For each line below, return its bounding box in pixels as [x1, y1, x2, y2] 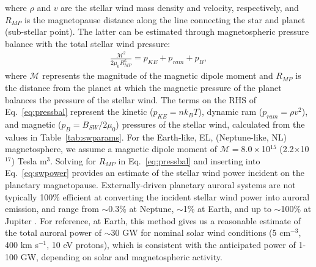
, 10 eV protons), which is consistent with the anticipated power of [46, 238, 296, 251]
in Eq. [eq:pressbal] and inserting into [118, 154, 260, 167]
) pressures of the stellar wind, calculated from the [116, 117, 305, 130]
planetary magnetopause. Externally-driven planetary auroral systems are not [5, 178, 296, 191]
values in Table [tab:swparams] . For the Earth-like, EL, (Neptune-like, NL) [5, 130, 287, 143]
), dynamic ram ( [198, 105, 263, 118]
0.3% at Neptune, [108, 202, 174, 215]
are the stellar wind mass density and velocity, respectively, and [61, 1, 299, 13]
